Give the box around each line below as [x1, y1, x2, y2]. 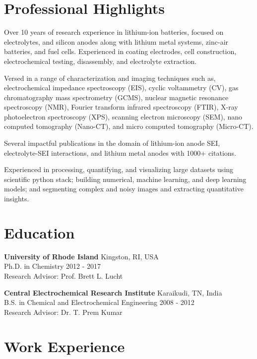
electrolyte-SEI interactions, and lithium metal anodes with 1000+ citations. [4, 147, 236, 158]
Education [4, 222, 75, 242]
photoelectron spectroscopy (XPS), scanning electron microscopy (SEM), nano [4, 111, 242, 121]
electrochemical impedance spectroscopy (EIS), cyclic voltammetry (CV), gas [4, 82, 239, 93]
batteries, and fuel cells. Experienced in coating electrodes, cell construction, [4, 46, 237, 57]
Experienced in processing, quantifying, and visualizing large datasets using [4, 164, 234, 175]
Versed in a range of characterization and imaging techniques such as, [4, 72, 216, 83]
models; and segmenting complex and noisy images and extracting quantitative [4, 183, 244, 194]
